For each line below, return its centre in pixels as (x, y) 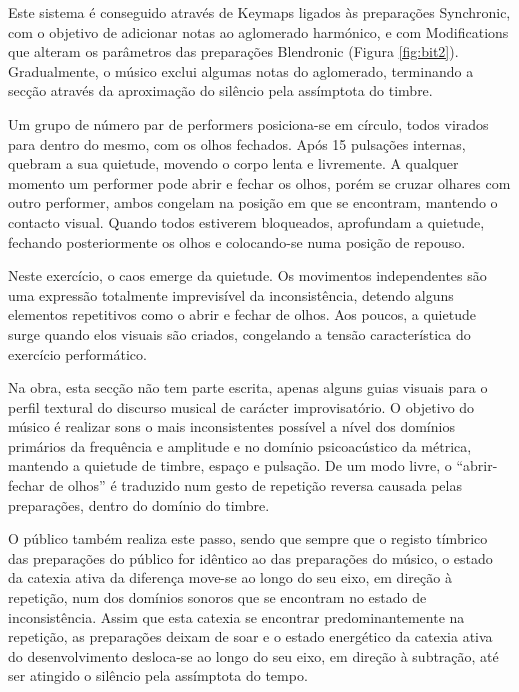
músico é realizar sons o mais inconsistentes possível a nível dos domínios (231, 426)
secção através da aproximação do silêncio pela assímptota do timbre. (220, 90)
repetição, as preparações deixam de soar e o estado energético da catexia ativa (250, 636)
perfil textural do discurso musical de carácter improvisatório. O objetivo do (241, 406)
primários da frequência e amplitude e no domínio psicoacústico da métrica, (240, 445)
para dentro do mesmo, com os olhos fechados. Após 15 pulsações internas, (237, 143)
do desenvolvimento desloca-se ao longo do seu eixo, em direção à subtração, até (253, 655)
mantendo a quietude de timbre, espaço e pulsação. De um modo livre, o (230, 465)
